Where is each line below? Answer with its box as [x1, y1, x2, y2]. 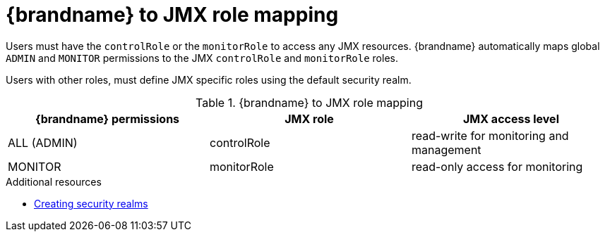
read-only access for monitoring [411, 159, 583, 174]
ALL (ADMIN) [8, 135, 78, 150]
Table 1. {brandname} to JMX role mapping [195, 95, 423, 110]
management [411, 142, 481, 157]
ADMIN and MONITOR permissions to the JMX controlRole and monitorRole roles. [6, 51, 398, 64]
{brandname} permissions [35, 111, 180, 126]
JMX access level [463, 111, 559, 126]
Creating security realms [34, 197, 148, 210]
